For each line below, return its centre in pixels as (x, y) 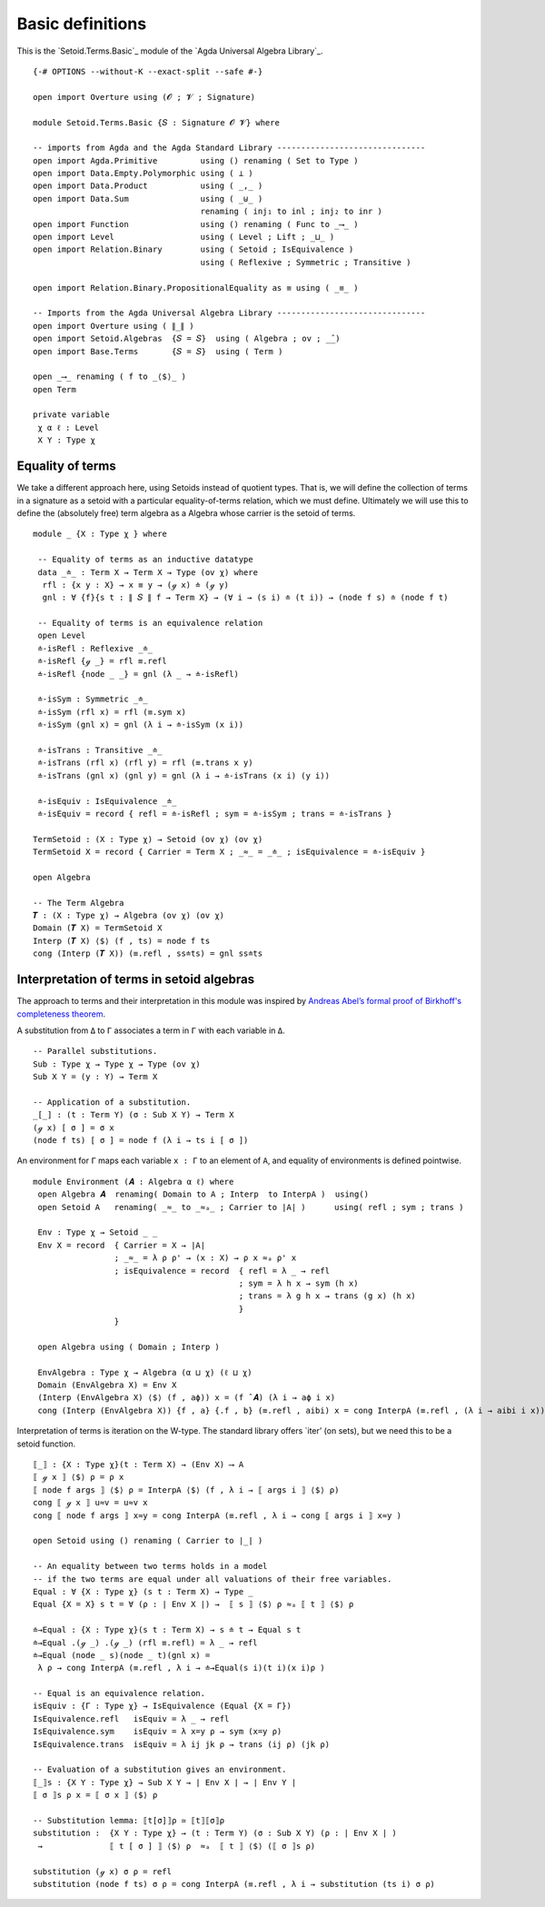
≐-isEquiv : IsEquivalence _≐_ (107, 801)
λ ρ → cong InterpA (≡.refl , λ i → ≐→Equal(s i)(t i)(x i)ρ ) (182, 1668)
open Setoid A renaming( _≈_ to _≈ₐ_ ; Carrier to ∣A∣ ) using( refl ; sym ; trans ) (251, 1207)
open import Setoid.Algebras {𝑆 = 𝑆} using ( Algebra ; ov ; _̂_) (187, 339)
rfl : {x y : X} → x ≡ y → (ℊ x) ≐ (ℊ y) (135, 585)
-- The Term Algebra (79, 903)
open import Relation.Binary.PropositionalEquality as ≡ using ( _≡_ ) (196, 288)
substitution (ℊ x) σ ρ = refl (103, 1871)
